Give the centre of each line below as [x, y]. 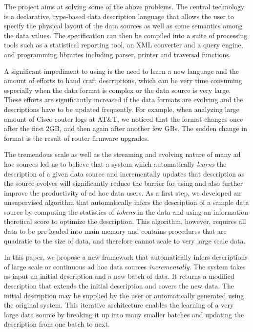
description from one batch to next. [57, 324]
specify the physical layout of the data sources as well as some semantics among [123, 26]
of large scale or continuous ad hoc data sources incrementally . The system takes [125, 266]
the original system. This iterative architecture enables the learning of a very [119, 305]
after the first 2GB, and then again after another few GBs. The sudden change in [126, 128]
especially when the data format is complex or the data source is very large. [117, 90]
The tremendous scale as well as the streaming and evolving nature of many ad [122, 154]
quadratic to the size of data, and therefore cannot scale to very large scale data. [125, 240]
